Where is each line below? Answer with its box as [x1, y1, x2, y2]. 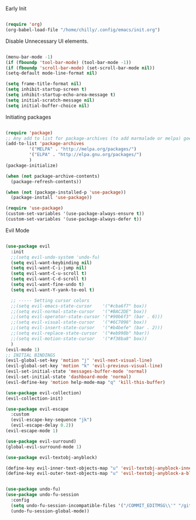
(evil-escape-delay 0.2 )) [11, 423, 74, 428]
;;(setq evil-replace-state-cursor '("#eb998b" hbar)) [11, 330, 150, 336]
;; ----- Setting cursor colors [11, 298, 90, 303]
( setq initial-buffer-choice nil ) [5, 103, 90, 109]
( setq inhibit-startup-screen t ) [5, 86, 87, 93]
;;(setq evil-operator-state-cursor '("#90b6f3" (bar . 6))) [11, 314, 163, 320]
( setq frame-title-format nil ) [5, 81, 82, 87]
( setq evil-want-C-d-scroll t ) [11, 276, 87, 282]
